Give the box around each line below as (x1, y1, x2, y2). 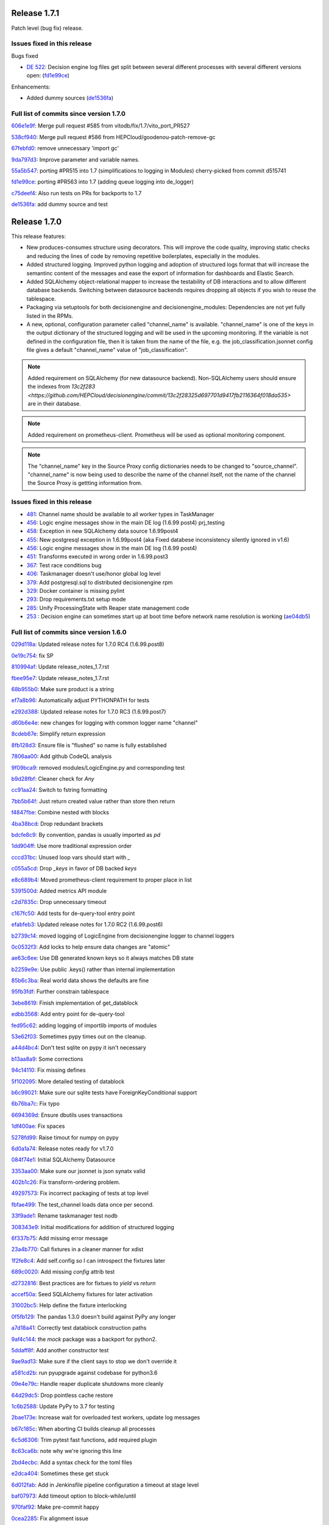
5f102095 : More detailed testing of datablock (11, 1077, 125, 1085)
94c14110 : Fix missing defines (11, 1066, 86, 1074)
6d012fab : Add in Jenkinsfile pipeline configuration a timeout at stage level (11, 1481, 199, 1488)
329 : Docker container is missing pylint (26, 587, 125, 595)
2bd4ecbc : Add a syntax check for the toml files (11, 1459, 132, 1466)
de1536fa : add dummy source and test (11, 201, 108, 208)
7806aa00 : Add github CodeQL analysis (11, 753, 112, 760)
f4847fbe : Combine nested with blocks (11, 809, 110, 816)
